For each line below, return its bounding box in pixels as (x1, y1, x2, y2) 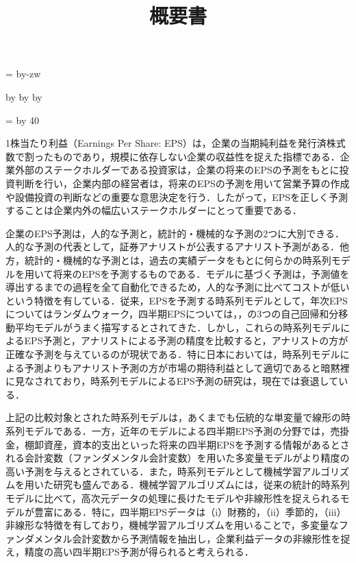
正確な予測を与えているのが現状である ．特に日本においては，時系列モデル (5, 347, 340, 361)
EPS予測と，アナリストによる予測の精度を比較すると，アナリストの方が (24, 333, 348, 348)
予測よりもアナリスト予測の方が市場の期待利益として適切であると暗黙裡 (24, 360, 350, 374)
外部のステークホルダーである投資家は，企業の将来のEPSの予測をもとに (14, 163, 340, 177)
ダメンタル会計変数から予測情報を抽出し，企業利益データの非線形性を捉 (24, 531, 351, 545)
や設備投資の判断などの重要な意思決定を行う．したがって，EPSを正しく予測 (5, 189, 348, 204)
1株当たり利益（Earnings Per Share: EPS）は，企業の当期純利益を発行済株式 (5, 136, 346, 150)
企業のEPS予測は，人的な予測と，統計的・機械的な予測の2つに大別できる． (5, 226, 345, 240)
